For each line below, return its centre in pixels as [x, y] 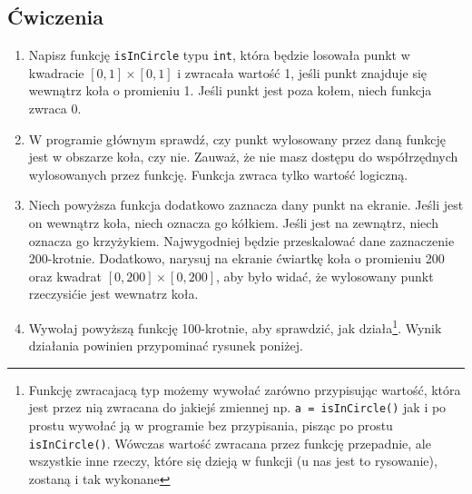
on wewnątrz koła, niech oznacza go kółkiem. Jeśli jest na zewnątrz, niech [233, 223]
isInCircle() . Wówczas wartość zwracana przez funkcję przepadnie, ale [230, 443]
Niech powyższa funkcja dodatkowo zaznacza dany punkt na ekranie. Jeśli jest [246, 205]
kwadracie [56, 72]
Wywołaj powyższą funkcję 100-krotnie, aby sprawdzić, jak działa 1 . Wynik [235, 326]
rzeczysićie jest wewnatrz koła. [113, 294]
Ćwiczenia [55, 17]
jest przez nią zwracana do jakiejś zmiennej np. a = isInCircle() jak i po [237, 407]
